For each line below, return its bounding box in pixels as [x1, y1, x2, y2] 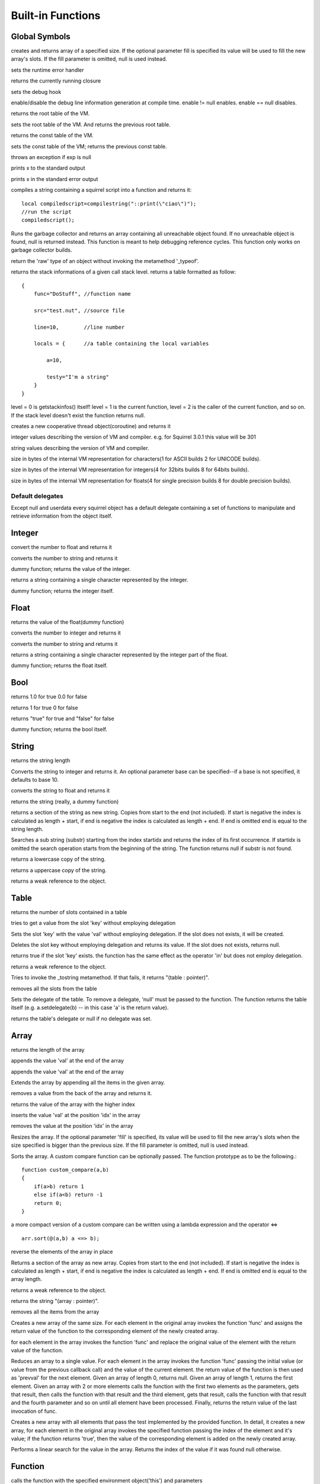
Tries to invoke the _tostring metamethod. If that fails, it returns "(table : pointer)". [11, 974, 210, 981]
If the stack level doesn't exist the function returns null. [11, 411, 145, 418]
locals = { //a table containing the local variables [33, 340, 209, 347]
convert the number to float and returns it [11, 544, 112, 551]
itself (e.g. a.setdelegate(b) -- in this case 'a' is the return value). [11, 1004, 169, 1011]
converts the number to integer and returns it [11, 629, 121, 636]
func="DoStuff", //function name [33, 291, 132, 297]
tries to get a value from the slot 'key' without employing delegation [11, 919, 176, 927]
